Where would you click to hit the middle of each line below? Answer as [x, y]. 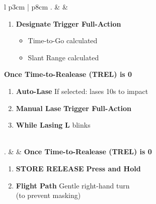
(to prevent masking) [48, 195]
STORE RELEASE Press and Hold [78, 168]
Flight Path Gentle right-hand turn [73, 185]
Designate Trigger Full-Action [68, 23]
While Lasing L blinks [53, 125]
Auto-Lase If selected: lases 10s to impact [82, 91]
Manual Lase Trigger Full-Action [73, 108]
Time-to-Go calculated [63, 40]
